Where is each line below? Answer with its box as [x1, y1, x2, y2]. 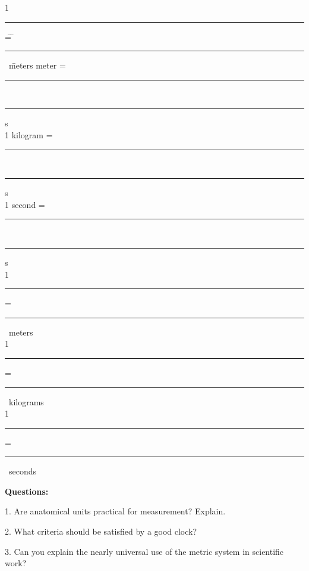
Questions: [5, 485, 49, 497]
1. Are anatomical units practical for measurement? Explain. [5, 505, 226, 517]
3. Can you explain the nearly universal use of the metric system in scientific [5, 545, 284, 557]
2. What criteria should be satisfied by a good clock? [5, 525, 197, 538]
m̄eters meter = [8, 59, 66, 72]
